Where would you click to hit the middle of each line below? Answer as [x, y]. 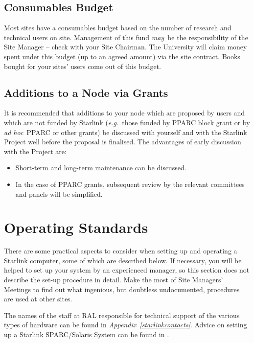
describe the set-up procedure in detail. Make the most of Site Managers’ [114, 280]
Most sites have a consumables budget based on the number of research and [118, 28]
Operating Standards [76, 227]
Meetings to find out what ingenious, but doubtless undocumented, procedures [122, 289]
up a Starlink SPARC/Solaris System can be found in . [87, 334]
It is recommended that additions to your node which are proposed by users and [125, 113]
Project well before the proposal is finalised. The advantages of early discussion [123, 142]
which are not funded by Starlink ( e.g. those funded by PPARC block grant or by [127, 122]
